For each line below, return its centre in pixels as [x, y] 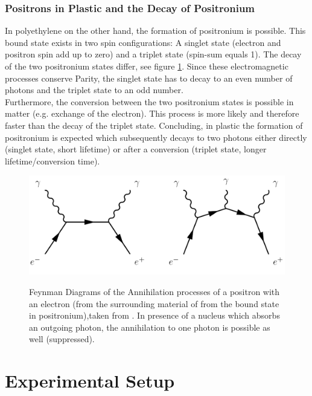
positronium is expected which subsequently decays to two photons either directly [156, 137]
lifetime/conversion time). [53, 161]
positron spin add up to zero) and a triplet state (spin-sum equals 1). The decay [153, 54]
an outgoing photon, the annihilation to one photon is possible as [150, 327]
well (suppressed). [62, 339]
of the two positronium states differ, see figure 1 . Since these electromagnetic [147, 66]
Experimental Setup [90, 381]
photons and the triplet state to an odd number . [94, 90]
